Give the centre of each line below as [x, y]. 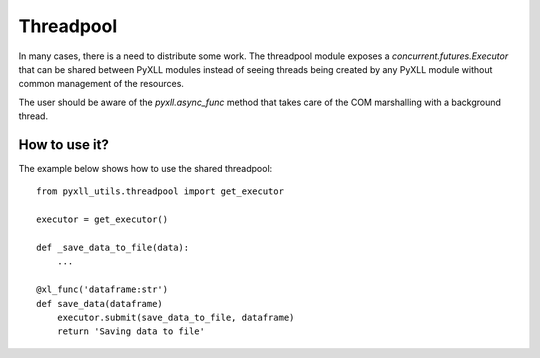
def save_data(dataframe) [100, 303]
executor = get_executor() [102, 219]
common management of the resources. [101, 84]
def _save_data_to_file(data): [113, 247]
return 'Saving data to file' [130, 331]
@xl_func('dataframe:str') [102, 289]
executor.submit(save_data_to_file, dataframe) [175, 317]
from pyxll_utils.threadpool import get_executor [160, 191]
